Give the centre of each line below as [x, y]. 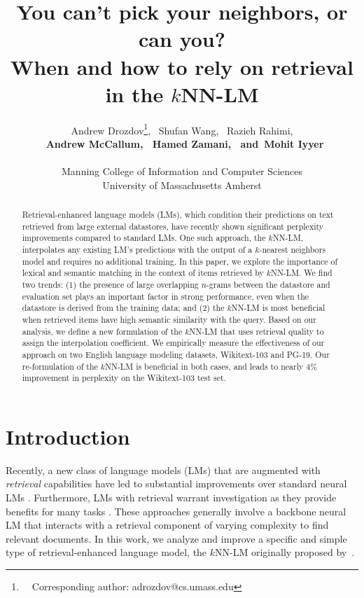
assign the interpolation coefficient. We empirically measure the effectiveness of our [173, 343]
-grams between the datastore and [268, 285]
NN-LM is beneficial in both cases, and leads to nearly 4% [211, 366]
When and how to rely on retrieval [182, 66]
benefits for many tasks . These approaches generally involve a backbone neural [176, 511]
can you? [182, 39]
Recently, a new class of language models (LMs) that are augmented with [163, 470]
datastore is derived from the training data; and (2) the [123, 308]
